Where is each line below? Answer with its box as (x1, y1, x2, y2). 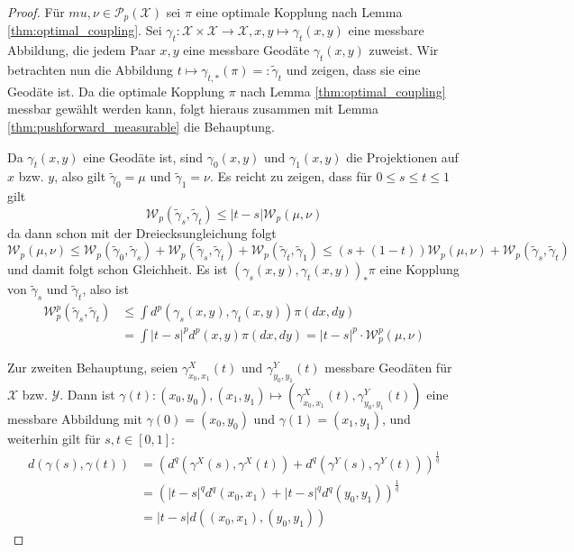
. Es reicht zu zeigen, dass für (210, 167, 372, 186)
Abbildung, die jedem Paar (7, 41, 156, 60)
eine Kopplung (379, 260, 460, 279)
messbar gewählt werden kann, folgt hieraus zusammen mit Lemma (7, 99, 379, 118)
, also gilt (54, 167, 106, 186)
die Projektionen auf (346, 147, 459, 166)
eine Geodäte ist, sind (83, 147, 204, 166)
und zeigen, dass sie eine (286, 60, 421, 79)
